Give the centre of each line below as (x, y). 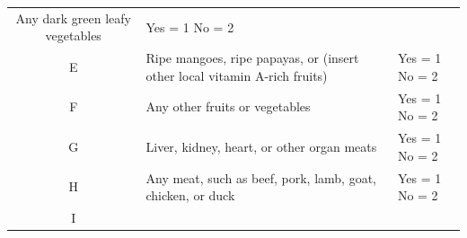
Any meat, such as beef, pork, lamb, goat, (261, 177)
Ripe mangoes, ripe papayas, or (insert (252, 58)
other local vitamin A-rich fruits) (237, 75)
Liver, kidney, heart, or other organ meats (261, 146)
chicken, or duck (190, 195)
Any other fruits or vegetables (228, 106)
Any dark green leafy (73, 18)
